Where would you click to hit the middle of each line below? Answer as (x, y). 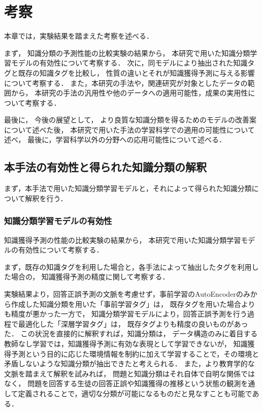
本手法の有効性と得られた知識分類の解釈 (105, 167)
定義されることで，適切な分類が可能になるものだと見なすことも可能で (135, 393)
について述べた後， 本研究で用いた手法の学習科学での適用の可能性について (129, 129)
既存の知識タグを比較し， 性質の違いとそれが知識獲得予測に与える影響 (136, 72)
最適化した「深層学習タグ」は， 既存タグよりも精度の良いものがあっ (133, 323)
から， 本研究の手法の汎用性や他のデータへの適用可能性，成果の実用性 (129, 93)
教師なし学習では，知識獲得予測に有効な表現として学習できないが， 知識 (126, 344)
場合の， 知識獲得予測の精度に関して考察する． (90, 277)
